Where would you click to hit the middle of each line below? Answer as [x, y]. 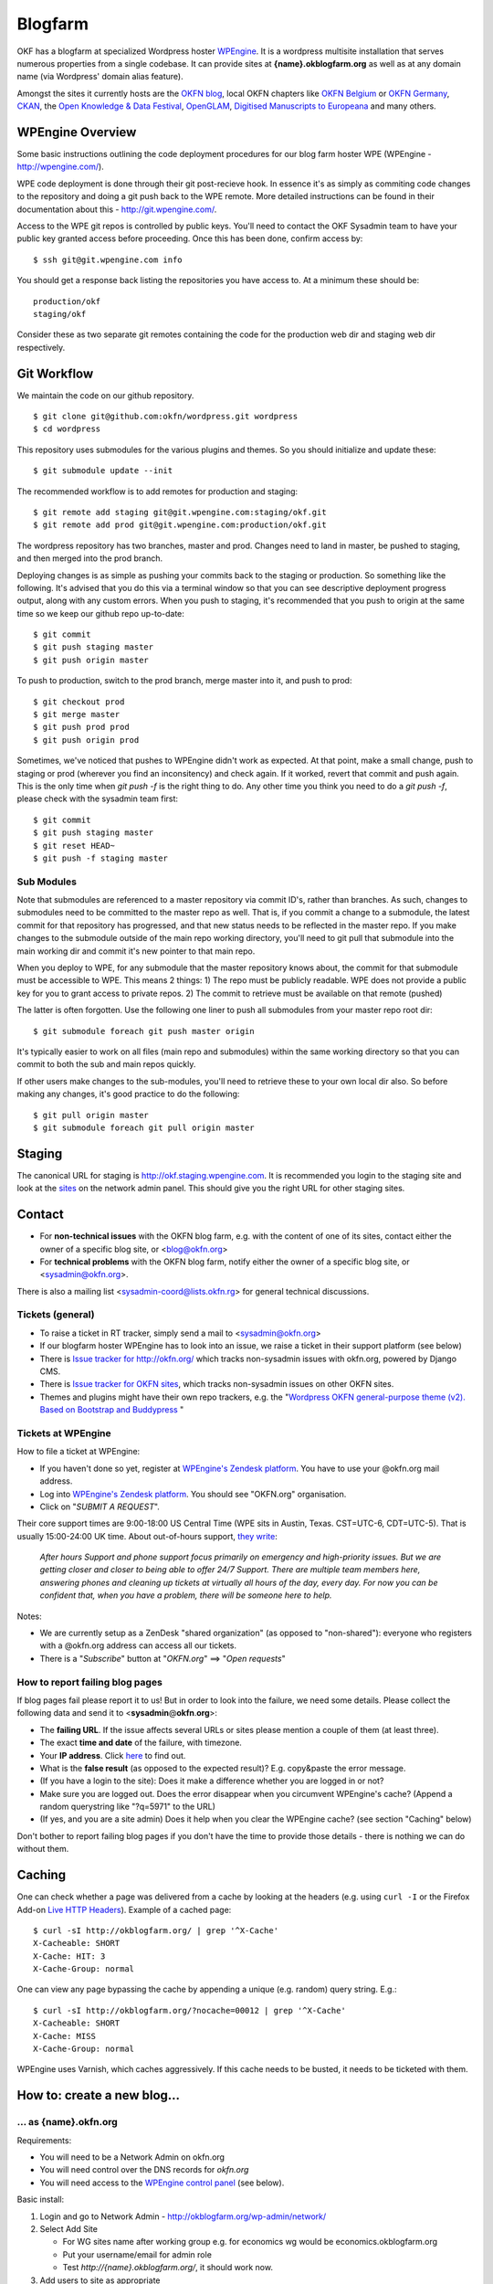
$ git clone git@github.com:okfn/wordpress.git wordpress [166, 416]
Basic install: [41, 2199]
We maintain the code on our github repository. [105, 395]
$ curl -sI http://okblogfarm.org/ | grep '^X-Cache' [156, 1930]
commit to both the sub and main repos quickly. [106, 1064]
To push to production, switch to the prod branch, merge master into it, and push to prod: [184, 681]
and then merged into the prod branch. [90, 558]
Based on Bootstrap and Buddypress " [112, 1410]
